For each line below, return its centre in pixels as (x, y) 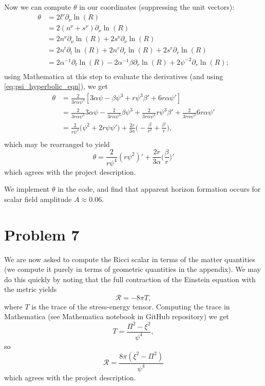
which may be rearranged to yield (57, 144)
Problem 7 (42, 234)
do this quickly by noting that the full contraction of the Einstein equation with (130, 279)
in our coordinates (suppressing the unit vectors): (157, 7)
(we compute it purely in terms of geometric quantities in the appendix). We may (132, 269)
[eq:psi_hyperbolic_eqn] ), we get (56, 86)
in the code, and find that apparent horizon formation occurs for (159, 189)
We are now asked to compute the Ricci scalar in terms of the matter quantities (130, 259)
